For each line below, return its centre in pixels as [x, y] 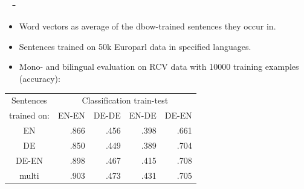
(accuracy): [40, 78]
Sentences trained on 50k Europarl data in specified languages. [135, 46]
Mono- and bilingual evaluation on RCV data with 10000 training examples [159, 67]
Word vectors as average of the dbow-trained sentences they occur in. [147, 26]
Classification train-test [125, 100]
